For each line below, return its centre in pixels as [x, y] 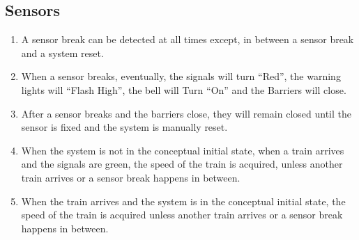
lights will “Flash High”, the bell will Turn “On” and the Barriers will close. [184, 89]
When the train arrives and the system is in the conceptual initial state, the [183, 201]
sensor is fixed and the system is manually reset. [124, 127]
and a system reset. [62, 53]
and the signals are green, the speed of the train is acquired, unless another [182, 164]
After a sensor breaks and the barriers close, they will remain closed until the [186, 113]
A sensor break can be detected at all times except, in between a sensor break [188, 39]
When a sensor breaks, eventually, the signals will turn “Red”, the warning [181, 76]
